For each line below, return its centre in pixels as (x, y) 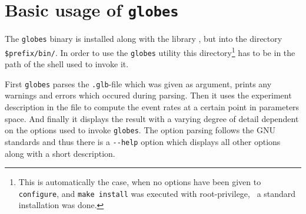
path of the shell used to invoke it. (67, 64)
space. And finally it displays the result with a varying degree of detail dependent (152, 118)
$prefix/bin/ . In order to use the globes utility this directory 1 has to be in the (150, 51)
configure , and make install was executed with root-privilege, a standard (157, 193)
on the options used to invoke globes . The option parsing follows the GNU (140, 130)
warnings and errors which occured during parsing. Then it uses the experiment (148, 95)
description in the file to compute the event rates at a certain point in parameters (152, 107)
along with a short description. (60, 153)
